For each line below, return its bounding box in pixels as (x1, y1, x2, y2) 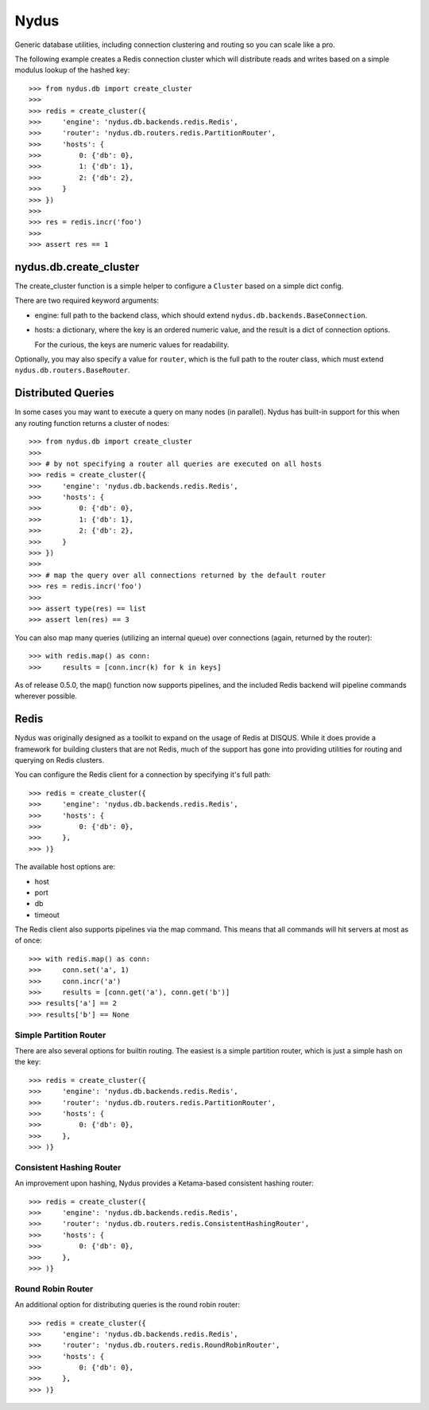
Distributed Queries (14, 386, 114, 400)
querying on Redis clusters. (14, 756, 105, 765)
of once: (14, 935, 43, 945)
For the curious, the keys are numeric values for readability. (34, 339, 230, 350)
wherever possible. (14, 691, 78, 701)
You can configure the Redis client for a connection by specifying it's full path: (14, 770, 272, 779)
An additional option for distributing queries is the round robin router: (14, 1300, 241, 1310)
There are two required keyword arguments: (14, 295, 159, 306)
